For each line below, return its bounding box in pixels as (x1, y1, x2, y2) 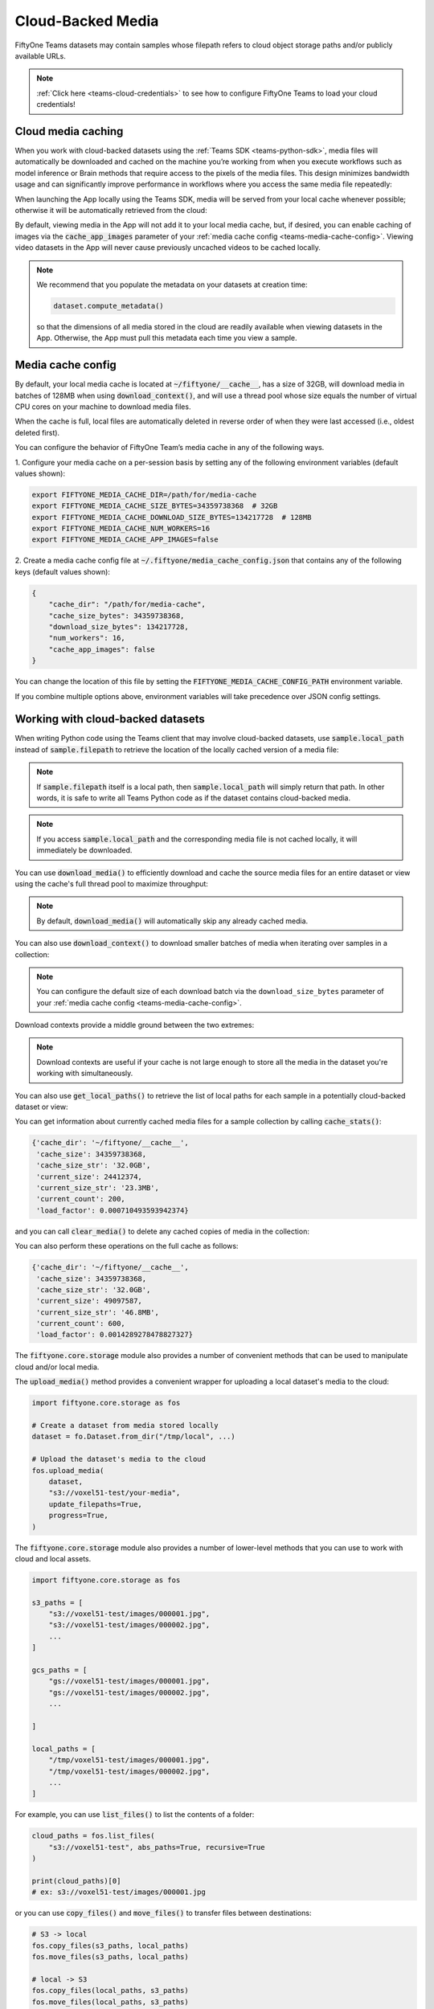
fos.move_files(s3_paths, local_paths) (31, 1952, 189, 1961)
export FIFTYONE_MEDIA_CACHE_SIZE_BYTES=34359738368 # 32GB (31, 501, 278, 510)
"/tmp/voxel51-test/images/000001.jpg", (48, 1756, 211, 1765)
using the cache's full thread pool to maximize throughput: (14, 878, 209, 888)
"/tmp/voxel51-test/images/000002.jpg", (48, 1766, 211, 1776)
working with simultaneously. (36, 1069, 133, 1078)
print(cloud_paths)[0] (31, 1876, 121, 1885)
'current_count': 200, (36, 1194, 126, 1204)
